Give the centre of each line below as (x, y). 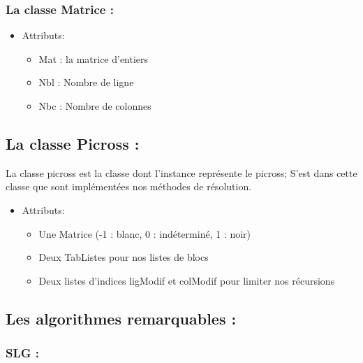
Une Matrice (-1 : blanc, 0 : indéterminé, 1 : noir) (145, 233)
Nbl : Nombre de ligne (86, 82)
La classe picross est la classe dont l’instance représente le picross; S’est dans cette (181, 172)
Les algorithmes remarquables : (121, 318)
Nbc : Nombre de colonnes (95, 106)
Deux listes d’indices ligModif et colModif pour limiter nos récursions (187, 280)
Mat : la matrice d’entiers (94, 58)
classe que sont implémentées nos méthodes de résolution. (129, 186)
